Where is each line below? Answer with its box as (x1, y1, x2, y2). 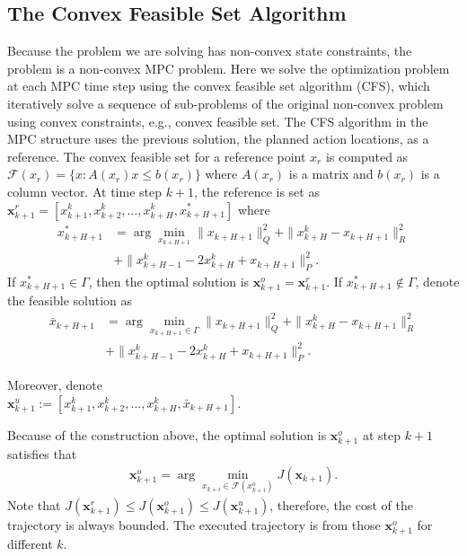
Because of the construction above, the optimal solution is (7, 425, 327, 444)
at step (362, 425, 401, 444)
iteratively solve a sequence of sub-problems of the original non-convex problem (7, 93, 444, 112)
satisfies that (7, 445, 77, 463)
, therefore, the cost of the (269, 495, 413, 514)
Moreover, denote (7, 375, 102, 394)
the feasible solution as (7, 291, 133, 310)
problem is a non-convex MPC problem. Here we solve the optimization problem (7, 58, 450, 77)
